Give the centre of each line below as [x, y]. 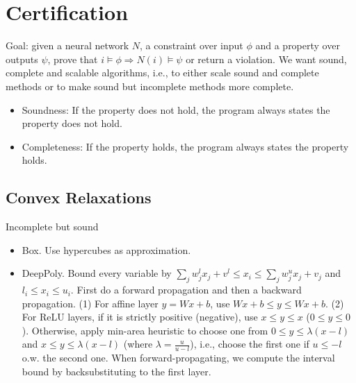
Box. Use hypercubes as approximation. [106, 249]
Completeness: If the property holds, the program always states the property [185, 146]
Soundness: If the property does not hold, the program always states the [176, 109]
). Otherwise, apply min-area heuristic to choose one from [145, 330]
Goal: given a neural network [67, 45]
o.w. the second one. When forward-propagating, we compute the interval [178, 358]
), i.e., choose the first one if [250, 344]
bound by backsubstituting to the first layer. [116, 371]
